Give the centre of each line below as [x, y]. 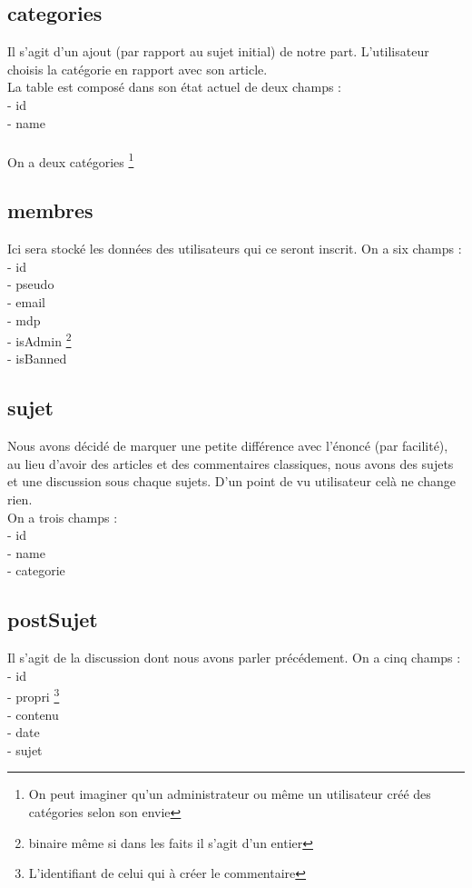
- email [26, 302]
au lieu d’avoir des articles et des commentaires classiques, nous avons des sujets [231, 463]
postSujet [53, 619]
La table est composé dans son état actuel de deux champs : [175, 87]
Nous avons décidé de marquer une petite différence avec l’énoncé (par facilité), [228, 446]
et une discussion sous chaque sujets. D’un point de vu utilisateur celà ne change [231, 481]
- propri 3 [34, 695]
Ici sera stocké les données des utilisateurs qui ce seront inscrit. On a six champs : [235, 249]
